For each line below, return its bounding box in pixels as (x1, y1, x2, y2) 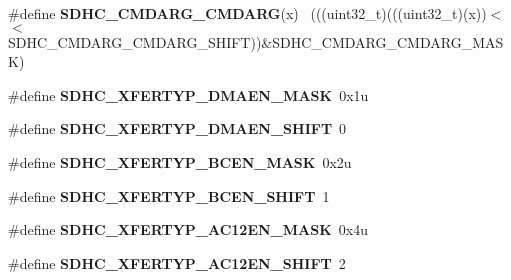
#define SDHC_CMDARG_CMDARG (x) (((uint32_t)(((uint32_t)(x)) (8, 3, 487, 23)
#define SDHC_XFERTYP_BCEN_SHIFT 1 (8, 185, 330, 206)
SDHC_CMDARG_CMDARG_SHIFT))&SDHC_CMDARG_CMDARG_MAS (8, 31, 504, 52)
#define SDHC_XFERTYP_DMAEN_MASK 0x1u (8, 84, 369, 105)
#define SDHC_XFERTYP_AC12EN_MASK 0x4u (8, 219, 368, 240)
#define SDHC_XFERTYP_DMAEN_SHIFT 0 (8, 118, 347, 139)
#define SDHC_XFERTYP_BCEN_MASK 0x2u (8, 151, 352, 172)
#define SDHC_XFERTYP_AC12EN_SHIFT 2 (8, 252, 346, 273)
